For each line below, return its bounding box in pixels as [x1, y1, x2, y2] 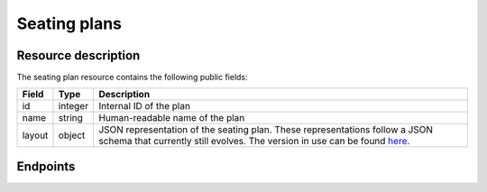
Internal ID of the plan [98, 100, 191, 113]
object [58, 129, 86, 142]
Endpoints [16, 159, 76, 174]
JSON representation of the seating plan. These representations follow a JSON [98, 123, 433, 136]
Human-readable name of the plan [98, 112, 245, 124]
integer [58, 100, 89, 113]
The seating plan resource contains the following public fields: [16, 72, 248, 83]
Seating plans [16, 14, 122, 33]
